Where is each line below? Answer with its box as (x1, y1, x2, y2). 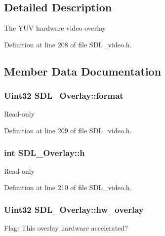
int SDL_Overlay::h (4, 146, 85, 158)
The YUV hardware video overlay (4, 23, 106, 33)
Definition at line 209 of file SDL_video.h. (4, 125, 132, 135)
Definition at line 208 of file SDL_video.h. (4, 39, 132, 49)
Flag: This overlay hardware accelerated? (4, 223, 128, 233)
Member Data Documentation (4, 63, 162, 79)
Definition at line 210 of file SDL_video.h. (4, 182, 132, 193)
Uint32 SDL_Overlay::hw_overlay (4, 203, 144, 215)
